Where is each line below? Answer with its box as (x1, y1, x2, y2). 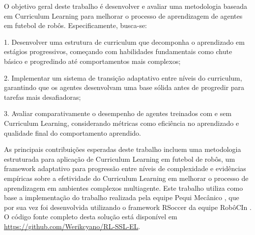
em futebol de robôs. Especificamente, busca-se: (4, 20, 147, 30)
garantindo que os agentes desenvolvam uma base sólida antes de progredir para (4, 82, 245, 92)
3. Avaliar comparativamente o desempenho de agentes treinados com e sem (4, 108, 232, 118)
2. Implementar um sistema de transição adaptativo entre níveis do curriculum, (4, 72, 242, 83)
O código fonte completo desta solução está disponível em (4, 211, 177, 222)
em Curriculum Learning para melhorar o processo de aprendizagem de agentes (4, 10, 243, 21)
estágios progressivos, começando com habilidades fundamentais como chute (4, 46, 232, 57)
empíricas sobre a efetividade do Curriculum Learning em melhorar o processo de (4, 173, 249, 183)
